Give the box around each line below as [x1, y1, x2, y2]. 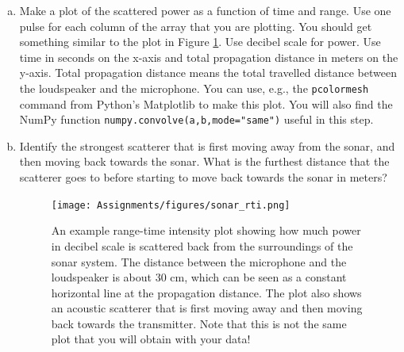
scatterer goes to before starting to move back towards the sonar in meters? [19, 169, 387, 186]
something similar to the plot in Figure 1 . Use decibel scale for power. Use [19, 33, 381, 50]
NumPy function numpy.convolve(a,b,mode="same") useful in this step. [19, 111, 374, 128]
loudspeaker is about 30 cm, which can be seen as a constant [51, 269, 347, 285]
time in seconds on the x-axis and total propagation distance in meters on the [19, 48, 398, 65]
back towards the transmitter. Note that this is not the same [51, 315, 347, 331]
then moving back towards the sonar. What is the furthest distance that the [19, 153, 390, 170]
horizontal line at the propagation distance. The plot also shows [51, 284, 362, 300]
